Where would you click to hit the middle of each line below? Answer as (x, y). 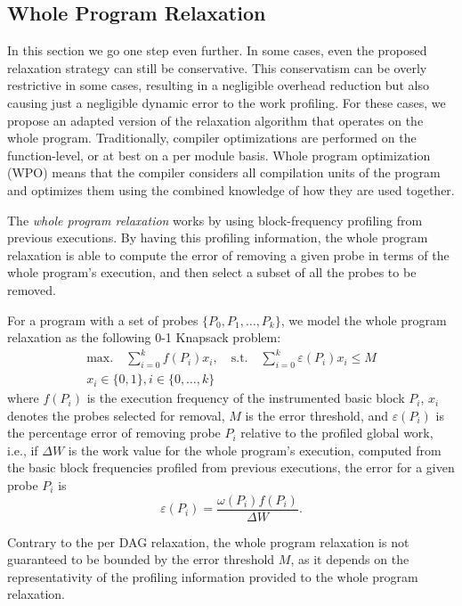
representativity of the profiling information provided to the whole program (213, 576)
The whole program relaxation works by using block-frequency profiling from (215, 220)
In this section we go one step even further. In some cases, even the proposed (217, 50)
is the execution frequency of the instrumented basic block (246, 398)
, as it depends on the (350, 559)
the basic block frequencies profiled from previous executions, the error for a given (231, 467)
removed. (32, 289)
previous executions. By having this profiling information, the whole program (218, 237)
